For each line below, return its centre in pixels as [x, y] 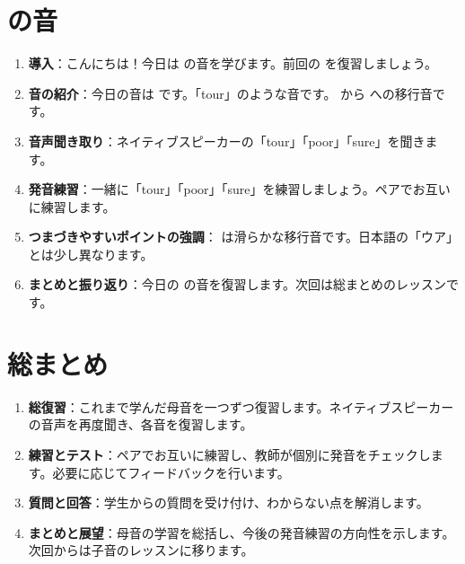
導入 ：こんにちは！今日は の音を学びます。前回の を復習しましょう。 [232, 63]
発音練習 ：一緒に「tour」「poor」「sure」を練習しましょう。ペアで [220, 189]
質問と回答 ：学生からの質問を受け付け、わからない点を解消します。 [228, 502]
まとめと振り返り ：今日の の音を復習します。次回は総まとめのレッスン [237, 284]
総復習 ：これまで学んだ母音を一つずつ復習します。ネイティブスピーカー [241, 406]
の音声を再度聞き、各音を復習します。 [140, 424]
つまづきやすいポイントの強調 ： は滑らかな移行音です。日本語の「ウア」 [244, 237]
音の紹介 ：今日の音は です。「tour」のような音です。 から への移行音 [230, 93]
